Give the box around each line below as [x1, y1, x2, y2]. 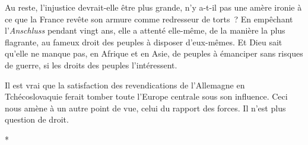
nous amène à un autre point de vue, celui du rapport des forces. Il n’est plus [5, 101, 286, 114]
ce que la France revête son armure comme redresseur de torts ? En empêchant [5, 12, 293, 25]
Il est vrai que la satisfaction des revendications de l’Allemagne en [5, 78, 245, 91]
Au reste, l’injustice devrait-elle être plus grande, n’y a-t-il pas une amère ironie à [5, 1, 302, 13]
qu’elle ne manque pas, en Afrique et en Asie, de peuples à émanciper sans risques [5, 47, 303, 60]
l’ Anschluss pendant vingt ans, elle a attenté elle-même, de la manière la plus [5, 24, 285, 37]
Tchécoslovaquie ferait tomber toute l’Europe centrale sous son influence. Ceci [5, 90, 288, 103]
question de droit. [5, 113, 69, 126]
